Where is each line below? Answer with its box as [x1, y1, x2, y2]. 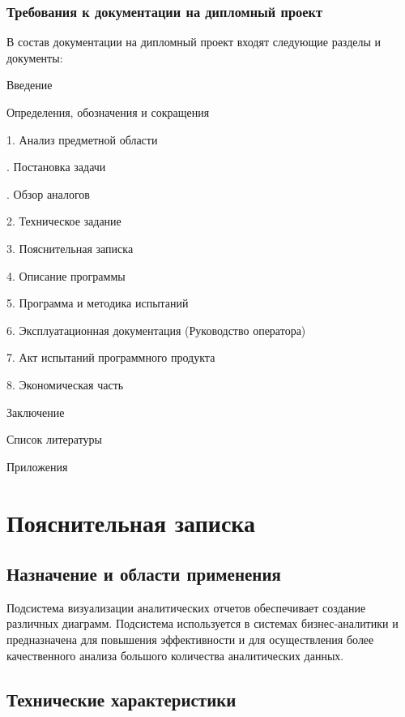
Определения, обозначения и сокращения [6, 104, 210, 120]
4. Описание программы [6, 267, 126, 284]
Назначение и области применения [6, 561, 281, 586]
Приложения [6, 457, 68, 474]
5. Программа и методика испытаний [6, 294, 189, 311]
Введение [6, 76, 53, 93]
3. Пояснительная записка [6, 239, 134, 256]
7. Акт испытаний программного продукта [6, 349, 215, 366]
